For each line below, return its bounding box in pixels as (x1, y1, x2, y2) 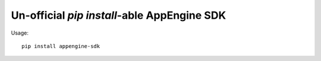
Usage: (11, 29, 29, 36)
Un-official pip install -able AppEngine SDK (11, 9, 226, 22)
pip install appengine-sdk (21, 43, 100, 49)
